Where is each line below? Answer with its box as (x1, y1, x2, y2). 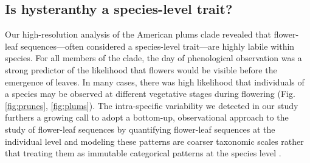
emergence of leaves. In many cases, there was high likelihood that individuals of (5, 75, 305, 88)
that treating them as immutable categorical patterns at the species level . (5, 147, 281, 159)
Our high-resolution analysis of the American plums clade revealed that (5, 28, 271, 41)
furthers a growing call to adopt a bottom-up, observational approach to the (5, 111, 289, 124)
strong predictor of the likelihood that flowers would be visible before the (5, 63, 277, 76)
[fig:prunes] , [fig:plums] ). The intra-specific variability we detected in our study (5, 99, 298, 111)
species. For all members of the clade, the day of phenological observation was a (5, 52, 302, 64)
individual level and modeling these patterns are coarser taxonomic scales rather (5, 135, 304, 147)
